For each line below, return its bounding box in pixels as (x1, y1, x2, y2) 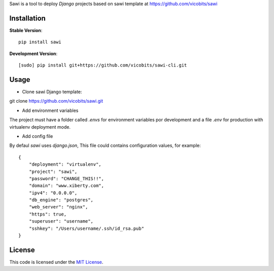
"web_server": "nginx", (28, 204, 88, 210)
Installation (9, 14, 46, 22)
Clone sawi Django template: (22, 88, 82, 95)
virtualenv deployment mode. (9, 124, 71, 130)
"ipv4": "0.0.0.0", (28, 190, 78, 196)
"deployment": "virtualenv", (28, 162, 101, 167)
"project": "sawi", (28, 168, 78, 174)
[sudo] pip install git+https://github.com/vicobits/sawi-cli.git (18, 63, 187, 68)
